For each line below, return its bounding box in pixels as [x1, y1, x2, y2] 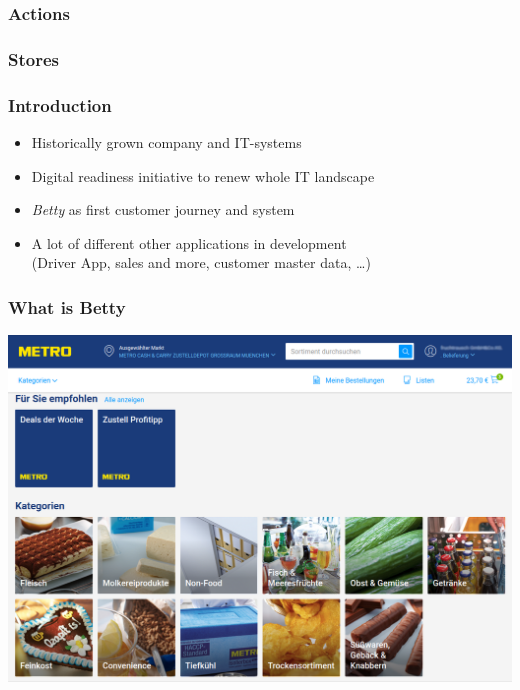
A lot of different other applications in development [31, 232, 347, 253]
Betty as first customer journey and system [31, 199, 295, 220]
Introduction [8, 92, 112, 117]
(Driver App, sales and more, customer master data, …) [31, 252, 371, 273]
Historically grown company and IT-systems [31, 131, 302, 152]
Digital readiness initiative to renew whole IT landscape [31, 165, 375, 186]
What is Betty [8, 294, 126, 319]
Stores [8, 46, 59, 71]
